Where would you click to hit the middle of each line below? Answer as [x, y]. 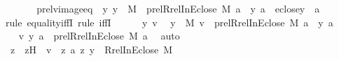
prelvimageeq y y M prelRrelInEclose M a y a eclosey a [178, 8]
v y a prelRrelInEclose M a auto [99, 36]
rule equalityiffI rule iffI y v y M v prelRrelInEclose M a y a [169, 22]
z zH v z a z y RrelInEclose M [91, 49]
